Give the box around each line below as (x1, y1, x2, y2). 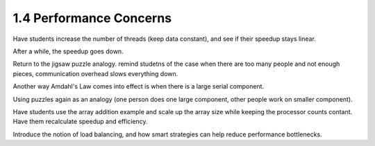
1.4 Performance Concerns (12, 10, 172, 26)
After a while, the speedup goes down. (12, 47, 124, 55)
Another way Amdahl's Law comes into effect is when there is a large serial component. (12, 82, 264, 91)
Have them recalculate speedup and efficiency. (12, 118, 149, 126)
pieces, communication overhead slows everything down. (12, 69, 178, 77)
